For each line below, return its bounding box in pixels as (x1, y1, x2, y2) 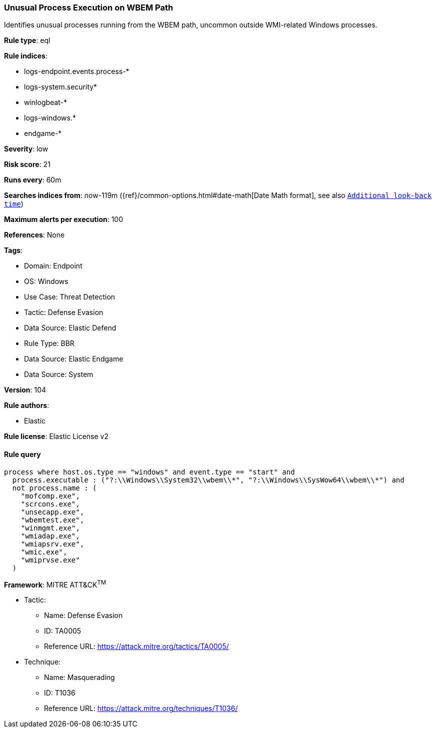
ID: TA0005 (44, 626, 81, 635)
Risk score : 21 (4, 160, 50, 169)
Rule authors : (4, 401, 49, 410)
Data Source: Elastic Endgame (24, 354, 123, 363)
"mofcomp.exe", (20, 491, 80, 500)
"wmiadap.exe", (20, 531, 80, 540)
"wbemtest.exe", (20, 515, 84, 524)
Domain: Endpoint (24, 261, 82, 270)
